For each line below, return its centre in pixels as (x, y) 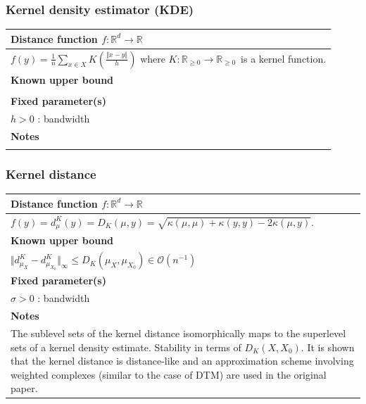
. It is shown (328, 347)
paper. (24, 388)
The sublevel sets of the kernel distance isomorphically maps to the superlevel (178, 333)
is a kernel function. (284, 58)
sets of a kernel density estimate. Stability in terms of (126, 347)
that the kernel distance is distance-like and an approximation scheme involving (182, 361)
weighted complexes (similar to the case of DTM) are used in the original (169, 374)
